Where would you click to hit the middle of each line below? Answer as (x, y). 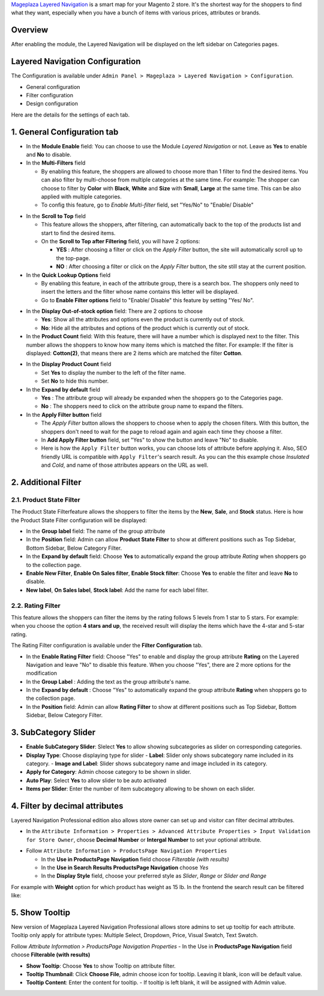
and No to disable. (49, 155)
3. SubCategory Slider (53, 733)
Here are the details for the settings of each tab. (70, 115)
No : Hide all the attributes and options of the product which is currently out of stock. (145, 328)
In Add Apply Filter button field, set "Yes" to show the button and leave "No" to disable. (150, 440)
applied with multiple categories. (82, 197)
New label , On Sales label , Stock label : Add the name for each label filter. (117, 590)
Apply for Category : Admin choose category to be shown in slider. (109, 772)
